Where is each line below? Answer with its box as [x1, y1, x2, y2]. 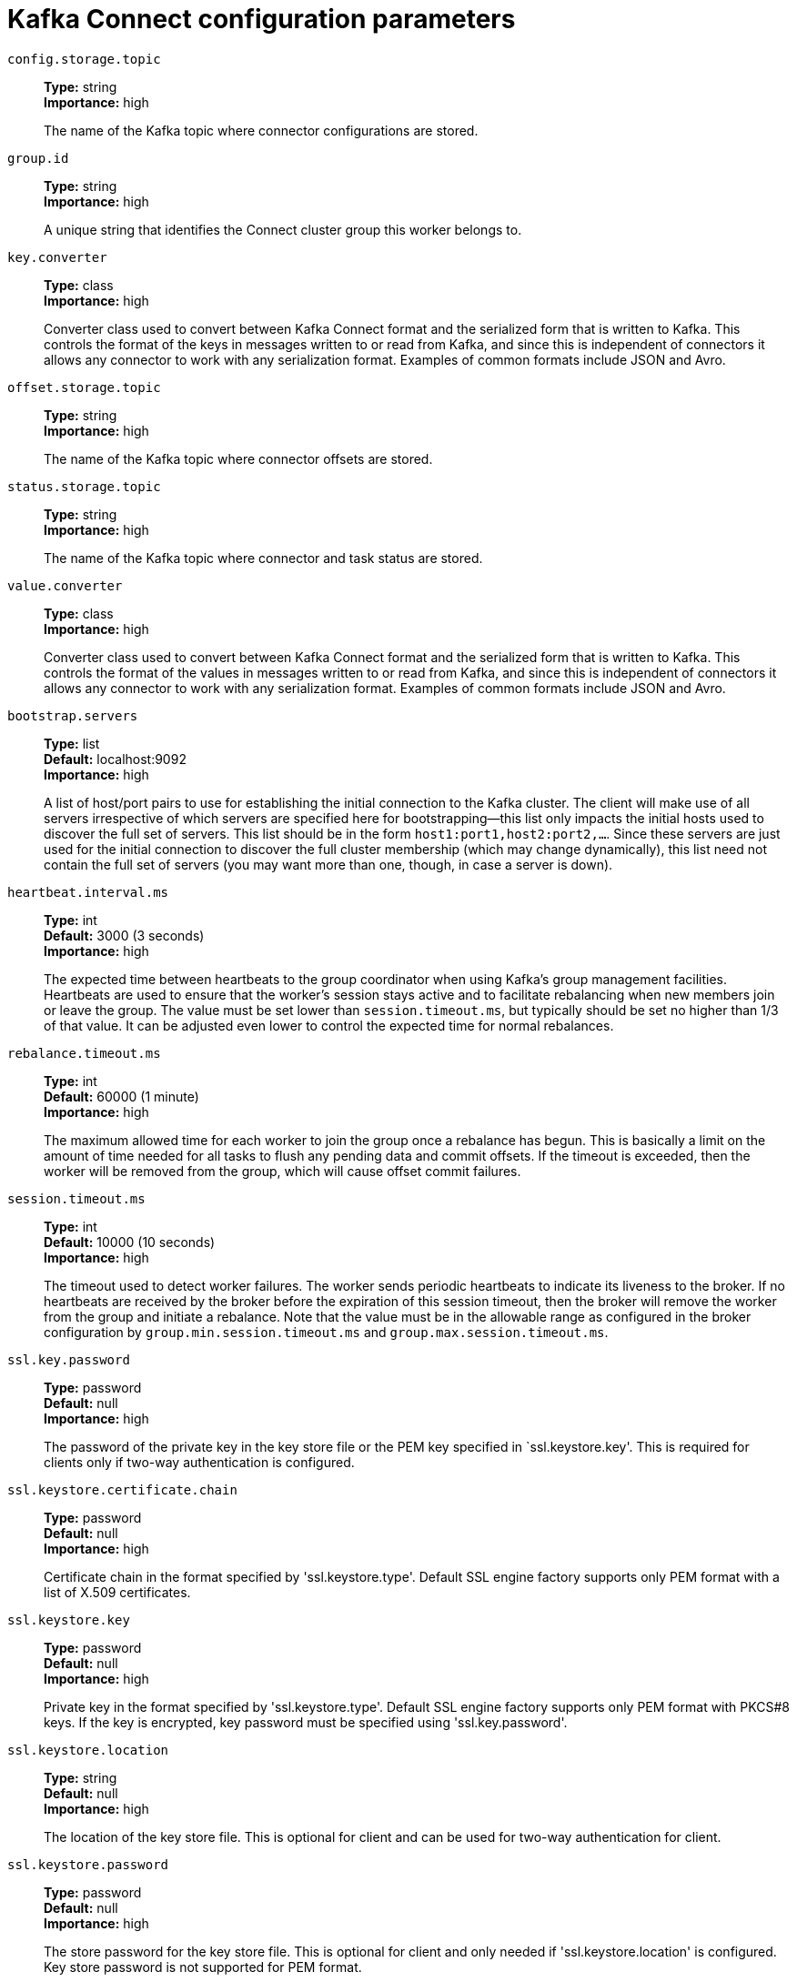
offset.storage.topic [7, 379, 161, 395]
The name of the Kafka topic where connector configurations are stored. [44, 122, 479, 138]
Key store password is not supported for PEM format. [44, 1958, 362, 1975]
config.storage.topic [7, 51, 161, 66]
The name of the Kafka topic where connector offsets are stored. [44, 450, 433, 467]
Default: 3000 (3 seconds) [44, 927, 205, 943]
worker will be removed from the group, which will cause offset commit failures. [44, 1162, 521, 1179]
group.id [7, 150, 69, 166]
